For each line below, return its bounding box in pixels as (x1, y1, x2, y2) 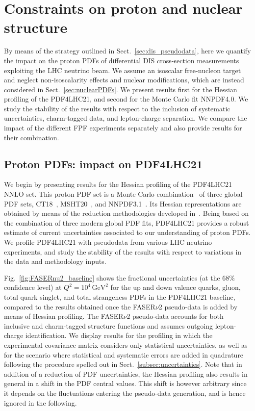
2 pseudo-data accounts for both (127, 311, 224, 321)
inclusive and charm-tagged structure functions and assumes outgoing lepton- (4, 320, 236, 331)
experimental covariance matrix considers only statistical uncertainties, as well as (4, 339, 248, 350)
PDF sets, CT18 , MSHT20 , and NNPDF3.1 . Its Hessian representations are (4, 198, 242, 208)
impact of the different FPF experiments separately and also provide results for (4, 123, 242, 133)
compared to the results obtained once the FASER (4, 301, 155, 311)
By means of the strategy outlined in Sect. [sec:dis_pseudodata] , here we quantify (4, 46, 251, 56)
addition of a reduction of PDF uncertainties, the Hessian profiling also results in (4, 368, 248, 379)
